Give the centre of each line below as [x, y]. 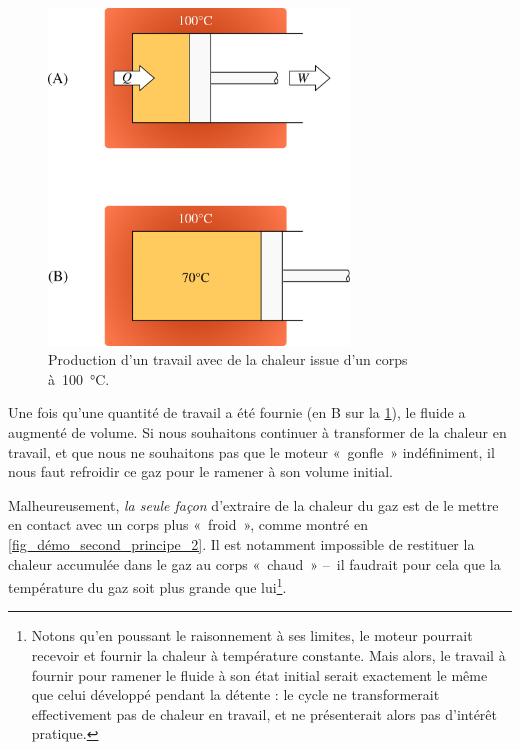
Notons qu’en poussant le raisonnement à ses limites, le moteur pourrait [252, 635]
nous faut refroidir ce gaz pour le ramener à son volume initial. [201, 471]
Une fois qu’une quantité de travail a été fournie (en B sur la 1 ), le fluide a [237, 412]
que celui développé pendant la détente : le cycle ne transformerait [235, 694]
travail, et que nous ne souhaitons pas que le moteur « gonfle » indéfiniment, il [251, 451]
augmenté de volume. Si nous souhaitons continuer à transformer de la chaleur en [257, 432]
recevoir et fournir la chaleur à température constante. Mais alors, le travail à [268, 655]
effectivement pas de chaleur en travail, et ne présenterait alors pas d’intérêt [264, 713]
